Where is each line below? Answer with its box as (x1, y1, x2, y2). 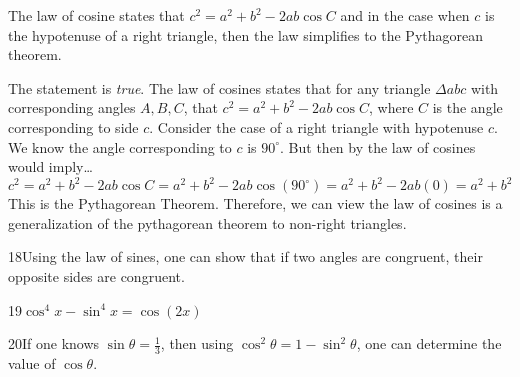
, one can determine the (356, 333, 502, 354)
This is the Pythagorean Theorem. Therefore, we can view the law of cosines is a (8, 193, 503, 214)
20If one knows (8, 333, 100, 354)
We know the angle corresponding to (8, 136, 232, 157)
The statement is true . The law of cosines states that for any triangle (8, 77, 431, 98)
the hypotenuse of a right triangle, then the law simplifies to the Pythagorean (8, 24, 484, 45)
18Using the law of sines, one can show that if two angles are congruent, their (8, 246, 483, 267)
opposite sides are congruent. (8, 266, 185, 287)
